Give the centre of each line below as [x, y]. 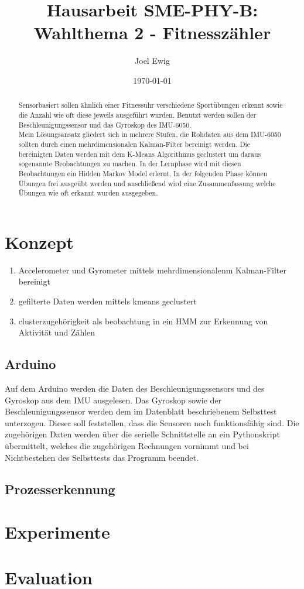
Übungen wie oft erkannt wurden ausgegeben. [88, 193]
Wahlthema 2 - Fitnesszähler [152, 32]
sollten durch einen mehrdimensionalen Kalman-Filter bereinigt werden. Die [134, 144]
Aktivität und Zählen [57, 332]
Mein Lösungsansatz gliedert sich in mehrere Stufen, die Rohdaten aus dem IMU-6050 [150, 134]
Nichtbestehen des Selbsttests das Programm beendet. [102, 457]
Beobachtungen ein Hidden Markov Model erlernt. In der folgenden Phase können [143, 173]
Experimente [57, 532]
